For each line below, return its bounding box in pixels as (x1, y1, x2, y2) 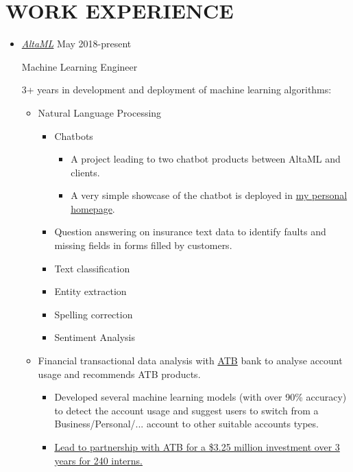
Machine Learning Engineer (21, 59, 138, 73)
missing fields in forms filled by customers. (54, 238, 232, 252)
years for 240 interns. (54, 453, 143, 467)
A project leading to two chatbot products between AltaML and (71, 152, 341, 166)
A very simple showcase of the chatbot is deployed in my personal (71, 188, 348, 202)
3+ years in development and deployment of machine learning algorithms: (21, 82, 332, 97)
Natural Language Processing (38, 105, 162, 119)
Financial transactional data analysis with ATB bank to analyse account (38, 353, 343, 368)
